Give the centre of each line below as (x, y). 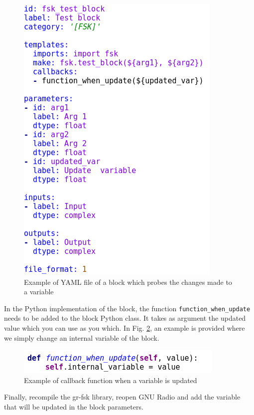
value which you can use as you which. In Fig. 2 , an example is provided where (125, 328)
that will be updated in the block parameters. (74, 407)
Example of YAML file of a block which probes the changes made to (128, 282)
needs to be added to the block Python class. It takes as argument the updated (125, 318)
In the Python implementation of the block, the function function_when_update (127, 308)
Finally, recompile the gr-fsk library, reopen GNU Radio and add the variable (122, 397)
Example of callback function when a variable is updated (111, 380)
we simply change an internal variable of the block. (82, 337)
